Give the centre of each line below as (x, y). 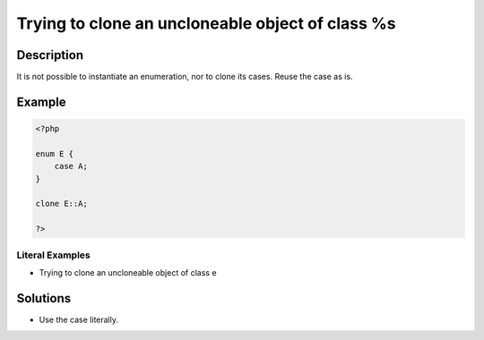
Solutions (44, 298)
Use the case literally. (79, 319)
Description (50, 55)
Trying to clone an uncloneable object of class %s (206, 23)
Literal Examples (53, 255)
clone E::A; (62, 204)
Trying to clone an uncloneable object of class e (128, 272)
